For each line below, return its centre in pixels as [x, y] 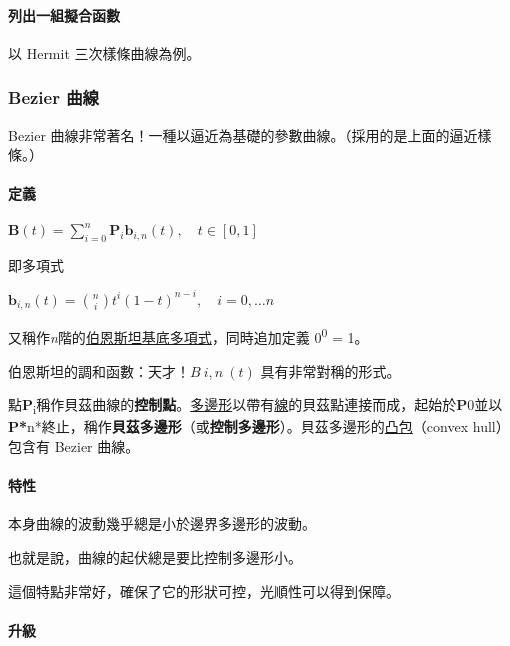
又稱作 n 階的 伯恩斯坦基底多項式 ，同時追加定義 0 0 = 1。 [188, 336]
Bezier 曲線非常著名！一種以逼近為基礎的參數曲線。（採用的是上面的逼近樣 [250, 134]
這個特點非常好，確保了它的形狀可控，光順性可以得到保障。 [204, 590]
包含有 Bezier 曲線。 [74, 446]
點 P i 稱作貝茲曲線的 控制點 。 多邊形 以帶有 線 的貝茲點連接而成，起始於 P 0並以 [255, 406]
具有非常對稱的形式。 [330, 370]
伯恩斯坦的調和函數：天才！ [99, 370]
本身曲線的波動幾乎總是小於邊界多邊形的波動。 [162, 523]
